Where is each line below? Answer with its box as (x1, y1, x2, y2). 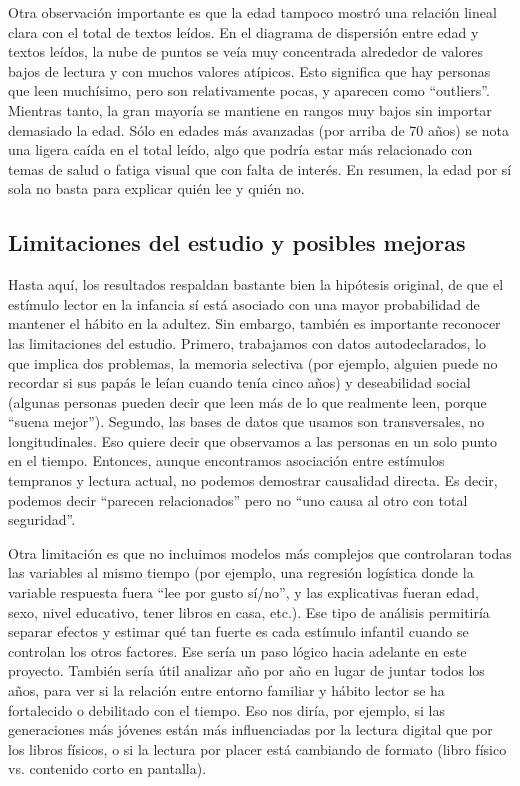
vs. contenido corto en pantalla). (8, 758, 207, 779)
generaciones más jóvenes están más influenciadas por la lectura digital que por (8, 719, 493, 740)
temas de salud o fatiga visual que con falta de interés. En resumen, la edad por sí (8, 158, 512, 179)
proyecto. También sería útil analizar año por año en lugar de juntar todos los (8, 660, 485, 681)
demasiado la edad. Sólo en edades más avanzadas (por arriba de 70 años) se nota (8, 119, 510, 140)
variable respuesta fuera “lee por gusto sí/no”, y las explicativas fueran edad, (8, 582, 479, 603)
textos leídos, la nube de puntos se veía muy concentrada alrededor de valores (8, 41, 483, 62)
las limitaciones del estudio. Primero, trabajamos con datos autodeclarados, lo (8, 332, 486, 353)
